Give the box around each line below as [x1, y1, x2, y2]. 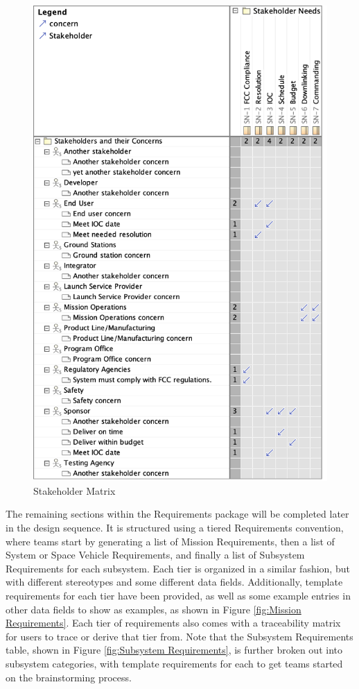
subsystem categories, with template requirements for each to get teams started [6, 656, 343, 670]
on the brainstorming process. [6, 670, 132, 684]
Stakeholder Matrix [33, 483, 116, 497]
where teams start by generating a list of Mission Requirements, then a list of [6, 534, 335, 548]
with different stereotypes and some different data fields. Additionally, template [6, 575, 343, 589]
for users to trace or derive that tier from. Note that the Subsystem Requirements [6, 629, 353, 643]
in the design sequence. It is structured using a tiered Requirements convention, [6, 520, 344, 534]
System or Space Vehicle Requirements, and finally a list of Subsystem [6, 547, 305, 562]
